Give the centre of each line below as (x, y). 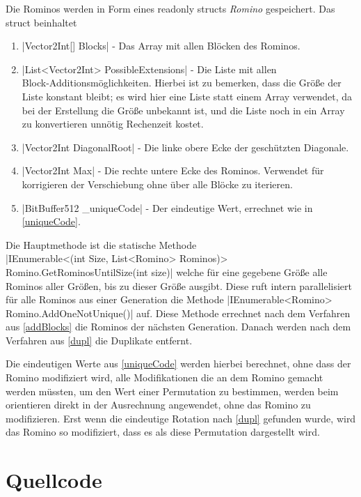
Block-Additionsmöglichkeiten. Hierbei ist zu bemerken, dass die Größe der (182, 83)
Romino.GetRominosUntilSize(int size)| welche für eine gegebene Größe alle (167, 272)
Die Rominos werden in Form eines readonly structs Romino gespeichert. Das (170, 8)
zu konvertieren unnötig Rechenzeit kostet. (113, 124)
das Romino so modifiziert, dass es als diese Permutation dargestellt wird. (163, 432)
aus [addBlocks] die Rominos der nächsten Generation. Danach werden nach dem (178, 327)
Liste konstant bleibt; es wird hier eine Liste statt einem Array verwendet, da (187, 96)
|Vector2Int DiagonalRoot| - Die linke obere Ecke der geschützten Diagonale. (185, 147)
